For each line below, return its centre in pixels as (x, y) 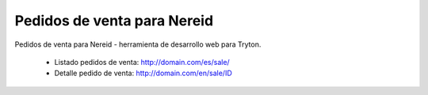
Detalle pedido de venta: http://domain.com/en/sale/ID (143, 73)
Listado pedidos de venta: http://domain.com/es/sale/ (142, 62)
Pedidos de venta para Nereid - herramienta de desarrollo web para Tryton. (138, 44)
